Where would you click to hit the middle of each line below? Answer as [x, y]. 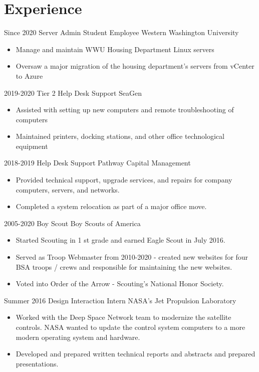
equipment [32, 146]
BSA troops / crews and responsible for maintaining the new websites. [124, 266]
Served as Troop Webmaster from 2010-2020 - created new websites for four [132, 257]
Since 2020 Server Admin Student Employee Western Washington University [121, 32]
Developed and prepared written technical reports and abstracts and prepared [136, 354]
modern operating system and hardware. [78, 337]
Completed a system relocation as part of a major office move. [111, 206]
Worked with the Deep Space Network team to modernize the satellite [123, 317]
